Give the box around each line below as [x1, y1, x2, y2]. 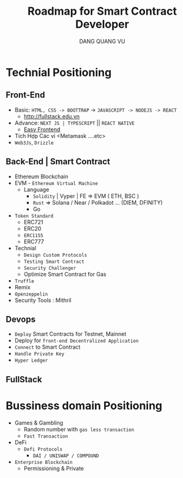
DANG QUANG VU [79, 37, 125, 45]
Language [23, 186, 50, 193]
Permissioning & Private [23, 465, 84, 472]
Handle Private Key [14, 351, 65, 357]
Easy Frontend [23, 126, 61, 133]
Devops [6, 314, 36, 324]
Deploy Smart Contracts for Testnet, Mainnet [14, 330, 127, 338]
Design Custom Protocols [23, 252, 88, 258]
